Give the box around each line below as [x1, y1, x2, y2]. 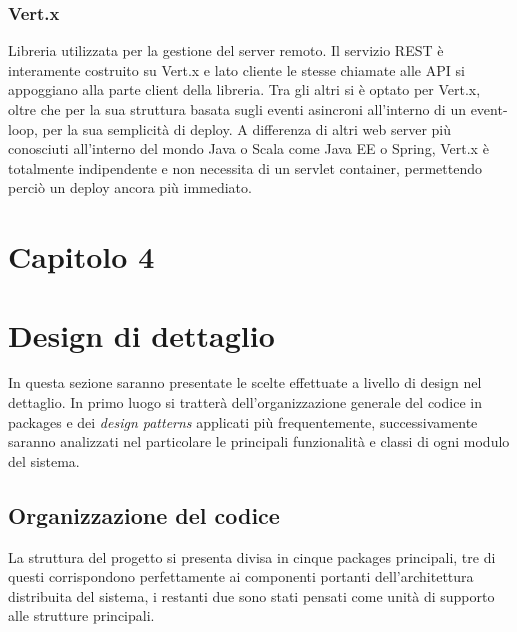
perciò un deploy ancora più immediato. [8, 177, 252, 198]
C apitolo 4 [8, 236, 155, 277]
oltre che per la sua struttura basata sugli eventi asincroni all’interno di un [8, 99, 466, 119]
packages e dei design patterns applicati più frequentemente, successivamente [8, 411, 478, 432]
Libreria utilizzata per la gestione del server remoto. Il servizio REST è [8, 40, 444, 61]
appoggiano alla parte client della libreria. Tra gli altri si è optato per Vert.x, [8, 79, 481, 100]
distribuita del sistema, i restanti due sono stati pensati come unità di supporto [8, 585, 495, 606]
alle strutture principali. [8, 605, 155, 626]
